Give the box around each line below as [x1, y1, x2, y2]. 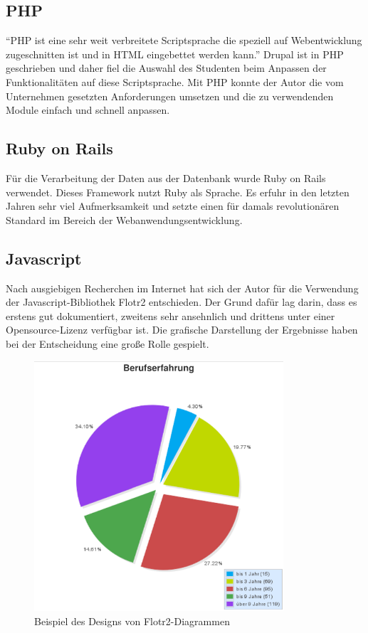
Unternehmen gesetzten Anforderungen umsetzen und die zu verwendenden [6, 88, 334, 103]
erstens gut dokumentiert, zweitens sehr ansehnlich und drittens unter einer [6, 308, 335, 323]
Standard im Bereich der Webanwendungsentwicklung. [6, 212, 243, 227]
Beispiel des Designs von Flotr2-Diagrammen [34, 613, 230, 628]
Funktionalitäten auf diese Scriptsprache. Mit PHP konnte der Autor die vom [6, 74, 344, 89]
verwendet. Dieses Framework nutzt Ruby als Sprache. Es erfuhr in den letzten [6, 184, 349, 199]
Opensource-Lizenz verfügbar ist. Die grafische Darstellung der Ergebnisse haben [6, 322, 358, 337]
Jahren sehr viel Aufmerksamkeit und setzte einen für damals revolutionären [6, 198, 340, 213]
